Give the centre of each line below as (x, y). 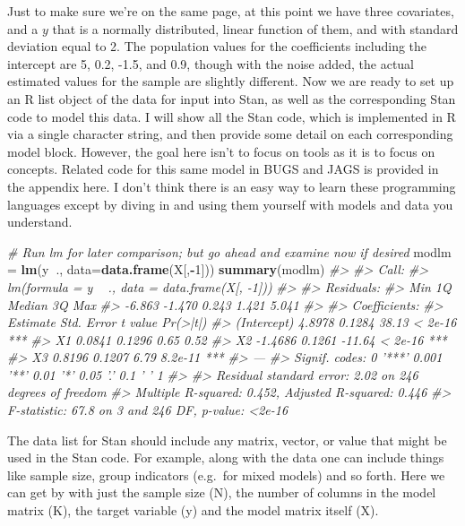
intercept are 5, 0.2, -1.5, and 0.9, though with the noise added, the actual (211, 63)
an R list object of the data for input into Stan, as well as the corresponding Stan (232, 98)
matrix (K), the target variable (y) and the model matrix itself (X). (193, 510)
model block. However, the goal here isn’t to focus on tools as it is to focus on (221, 151)
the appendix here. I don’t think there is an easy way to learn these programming (232, 186)
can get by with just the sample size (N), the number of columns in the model (222, 492)
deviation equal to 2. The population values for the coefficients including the (217, 46)
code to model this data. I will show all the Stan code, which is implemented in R (232, 116)
